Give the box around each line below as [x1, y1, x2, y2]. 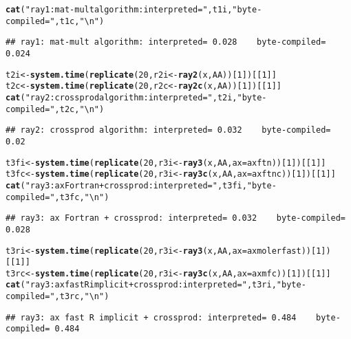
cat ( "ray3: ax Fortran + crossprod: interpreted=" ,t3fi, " [6, 180, 253, 190]
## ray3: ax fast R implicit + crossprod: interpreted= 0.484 [6, 312, 297, 322]
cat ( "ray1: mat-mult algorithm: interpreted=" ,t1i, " [6, 5, 237, 14]
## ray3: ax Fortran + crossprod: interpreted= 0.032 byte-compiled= [6, 213, 345, 223]
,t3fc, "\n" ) [54, 192, 109, 202]
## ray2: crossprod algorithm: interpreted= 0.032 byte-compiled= [6, 125, 331, 135]
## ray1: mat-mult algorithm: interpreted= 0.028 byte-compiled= [6, 37, 326, 47]
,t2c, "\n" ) [54, 104, 105, 114]
